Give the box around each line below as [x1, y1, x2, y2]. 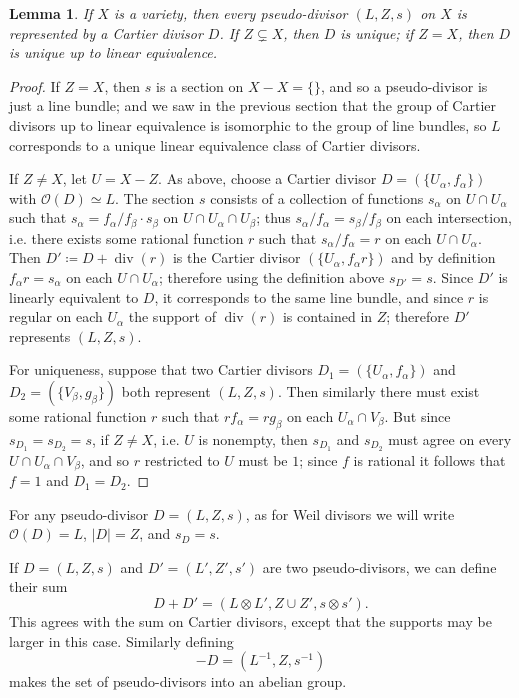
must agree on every [388, 428, 512, 449]
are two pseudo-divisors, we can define [262, 556, 497, 577]
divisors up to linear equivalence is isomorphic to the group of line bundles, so [9, 114, 487, 135]
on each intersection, [386, 207, 512, 228]
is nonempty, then [198, 428, 308, 449]
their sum [9, 576, 68, 597]
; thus [256, 207, 291, 228]
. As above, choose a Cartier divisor [158, 168, 377, 189]
